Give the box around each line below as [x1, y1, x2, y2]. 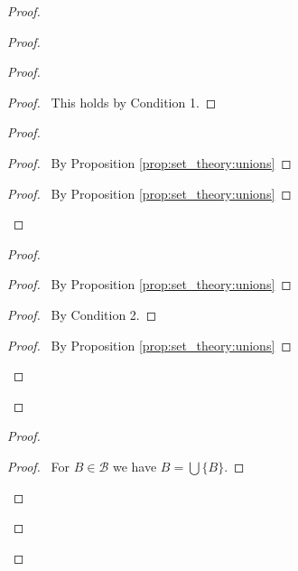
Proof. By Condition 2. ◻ [7, 304, 157, 323]
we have [112, 456, 157, 475]
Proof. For [7, 456, 70, 475]
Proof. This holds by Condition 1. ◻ [7, 92, 217, 111]
